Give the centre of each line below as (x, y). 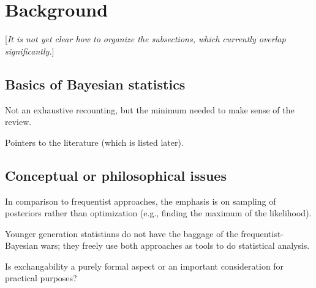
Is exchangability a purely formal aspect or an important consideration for (145, 266)
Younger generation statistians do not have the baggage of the (122, 233)
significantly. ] (30, 51)
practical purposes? (41, 278)
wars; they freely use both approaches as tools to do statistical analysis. (175, 245)
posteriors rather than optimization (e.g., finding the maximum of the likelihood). (158, 213)
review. (18, 122)
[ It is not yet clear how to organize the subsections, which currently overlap (145, 39)
